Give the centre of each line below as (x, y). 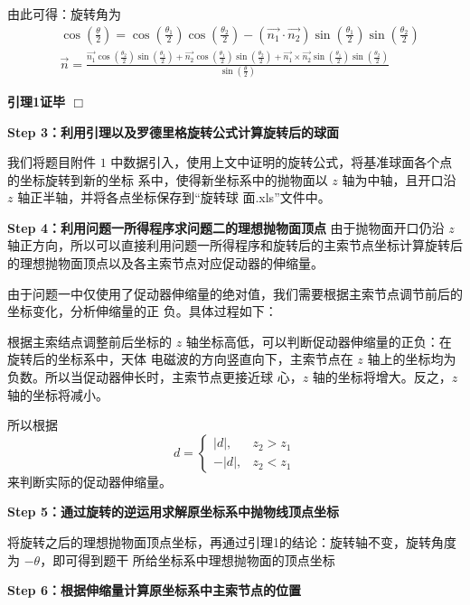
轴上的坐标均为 (412, 359)
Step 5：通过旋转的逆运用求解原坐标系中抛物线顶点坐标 (173, 512)
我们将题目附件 (52, 162)
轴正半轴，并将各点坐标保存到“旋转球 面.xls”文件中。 (174, 197)
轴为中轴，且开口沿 (399, 179)
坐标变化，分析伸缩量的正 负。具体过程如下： (142, 311)
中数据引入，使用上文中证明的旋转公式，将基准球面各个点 (282, 162)
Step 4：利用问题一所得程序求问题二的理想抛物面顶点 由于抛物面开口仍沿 (226, 227)
